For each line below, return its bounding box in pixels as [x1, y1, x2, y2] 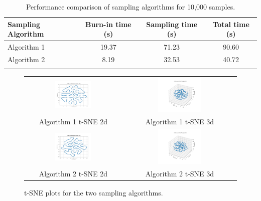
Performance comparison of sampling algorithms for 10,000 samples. [26, 2, 235, 12]
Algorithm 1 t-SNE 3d [145, 116, 214, 127]
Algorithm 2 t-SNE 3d [145, 168, 214, 178]
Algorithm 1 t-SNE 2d [39, 116, 108, 127]
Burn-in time [85, 19, 132, 29]
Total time [212, 19, 249, 29]
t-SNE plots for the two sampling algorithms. [24, 187, 163, 197]
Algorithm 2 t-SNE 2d [39, 168, 108, 178]
